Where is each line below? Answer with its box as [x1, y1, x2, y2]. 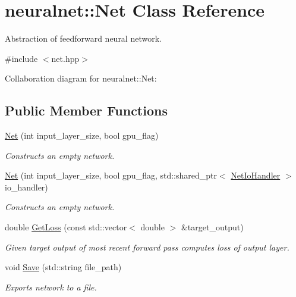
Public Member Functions [5, 101, 168, 120]
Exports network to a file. [5, 280, 97, 293]
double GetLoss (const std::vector [5, 221, 127, 233]
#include [5, 52, 38, 64]
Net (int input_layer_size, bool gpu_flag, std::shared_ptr [5, 169, 218, 182]
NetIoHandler [231, 169, 281, 182]
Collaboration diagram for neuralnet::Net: [5, 72, 157, 85]
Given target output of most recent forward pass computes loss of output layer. [5, 240, 289, 253]
